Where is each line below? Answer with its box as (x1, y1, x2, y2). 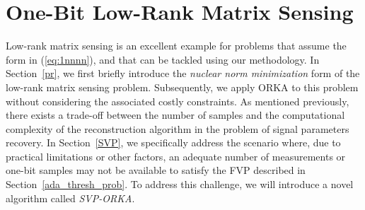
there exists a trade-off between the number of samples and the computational (6, 107, 345, 122)
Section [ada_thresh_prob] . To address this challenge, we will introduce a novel (6, 177, 354, 192)
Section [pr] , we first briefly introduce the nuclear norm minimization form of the (6, 66, 360, 81)
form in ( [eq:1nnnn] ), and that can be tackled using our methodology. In (6, 52, 320, 66)
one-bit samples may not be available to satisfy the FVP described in (6, 163, 306, 177)
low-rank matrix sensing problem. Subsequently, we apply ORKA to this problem (6, 79, 359, 94)
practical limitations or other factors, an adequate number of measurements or (6, 148, 346, 163)
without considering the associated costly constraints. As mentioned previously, (6, 93, 349, 108)
